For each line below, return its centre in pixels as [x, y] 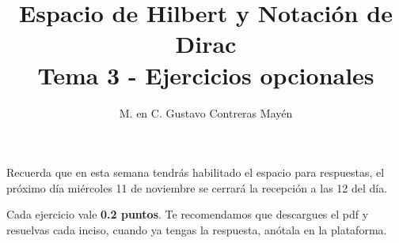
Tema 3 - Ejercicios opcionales [206, 75]
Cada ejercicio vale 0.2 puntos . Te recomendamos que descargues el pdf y [188, 214]
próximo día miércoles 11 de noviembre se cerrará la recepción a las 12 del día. [197, 187]
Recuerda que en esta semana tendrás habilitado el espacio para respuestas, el [196, 172]
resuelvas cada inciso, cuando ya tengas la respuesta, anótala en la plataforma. [197, 229]
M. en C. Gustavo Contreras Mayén [206, 112]
